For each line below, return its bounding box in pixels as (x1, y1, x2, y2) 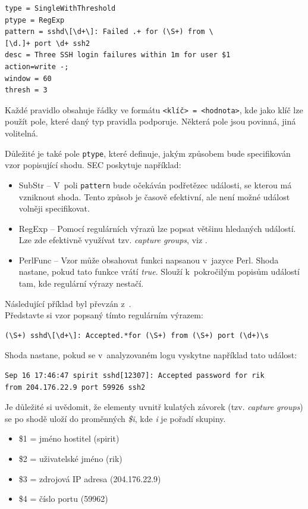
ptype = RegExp (5, 15, 65, 24)
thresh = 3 (5, 86, 48, 95)
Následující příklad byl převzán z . (5, 297, 131, 309)
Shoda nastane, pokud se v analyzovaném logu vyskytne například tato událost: (5, 349, 297, 361)
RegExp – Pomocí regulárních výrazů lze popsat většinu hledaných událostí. (18, 222, 296, 234)
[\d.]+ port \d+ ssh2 (5, 39, 90, 48)
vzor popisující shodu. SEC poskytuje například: (5, 159, 181, 171)
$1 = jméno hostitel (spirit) (18, 432, 120, 445)
